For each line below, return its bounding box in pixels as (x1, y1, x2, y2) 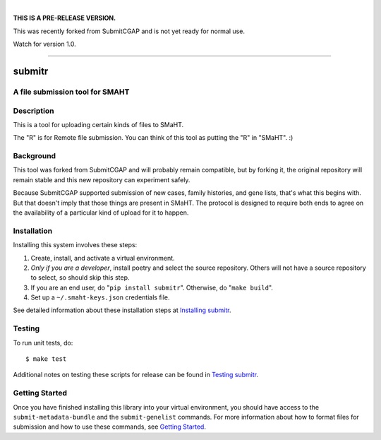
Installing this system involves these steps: (13, 241, 138, 249)
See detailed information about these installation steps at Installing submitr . (13, 306, 231, 314)
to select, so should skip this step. (30, 273, 130, 282)
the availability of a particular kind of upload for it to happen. (13, 208, 189, 217)
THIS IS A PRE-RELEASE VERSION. (13, 14, 116, 23)
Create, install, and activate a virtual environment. (30, 254, 176, 262)
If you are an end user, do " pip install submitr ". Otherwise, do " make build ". (30, 283, 273, 292)
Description (13, 106, 54, 116)
